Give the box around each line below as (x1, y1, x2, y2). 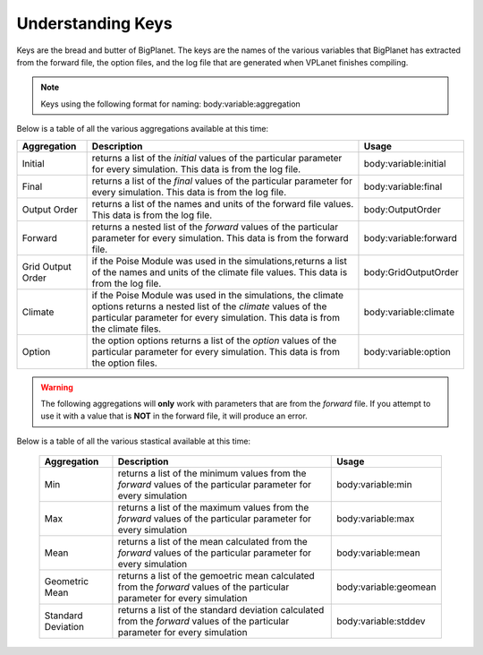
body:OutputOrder (363, 203, 442, 215)
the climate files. (91, 323, 161, 335)
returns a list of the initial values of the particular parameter (91, 151, 343, 164)
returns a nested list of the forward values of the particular (91, 220, 339, 233)
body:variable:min (336, 478, 412, 491)
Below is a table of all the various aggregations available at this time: (16, 124, 268, 134)
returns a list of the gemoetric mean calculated (117, 570, 315, 582)
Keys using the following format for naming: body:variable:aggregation (40, 99, 301, 109)
